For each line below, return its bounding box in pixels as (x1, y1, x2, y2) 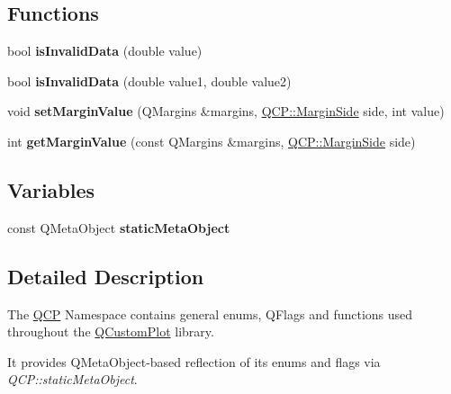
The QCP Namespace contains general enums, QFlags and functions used (7, 304, 413, 323)
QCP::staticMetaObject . (7, 370, 138, 389)
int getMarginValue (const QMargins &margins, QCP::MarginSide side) (7, 131, 416, 150)
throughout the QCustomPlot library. (7, 322, 214, 341)
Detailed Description (7, 262, 204, 290)
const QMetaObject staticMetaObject (7, 218, 230, 237)
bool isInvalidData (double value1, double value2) (7, 71, 292, 90)
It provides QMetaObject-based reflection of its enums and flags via (7, 352, 381, 371)
